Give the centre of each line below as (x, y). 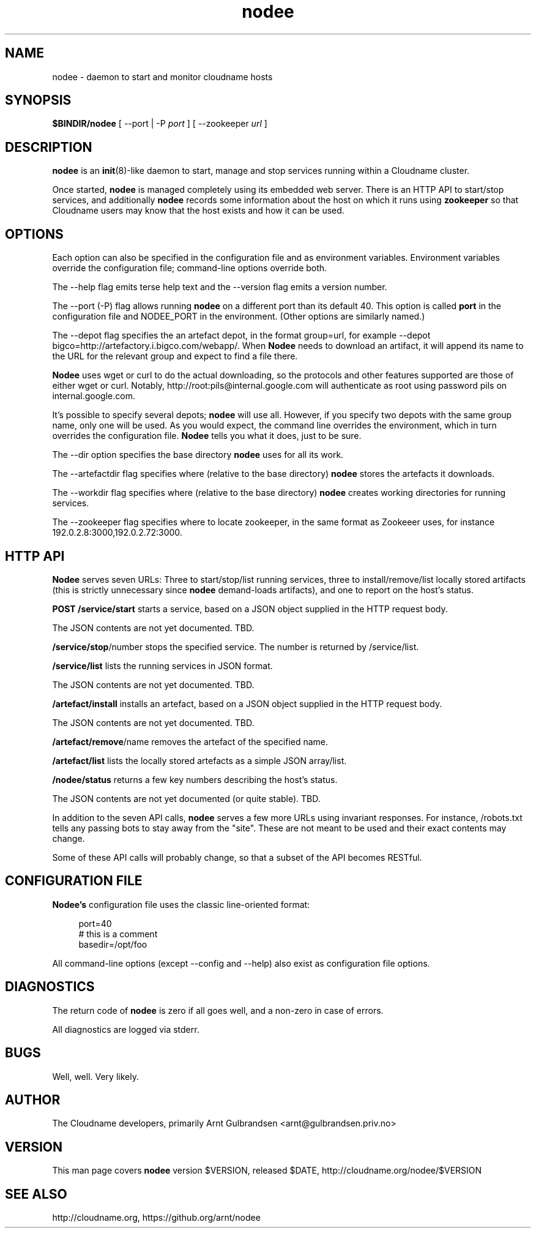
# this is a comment (118, 934)
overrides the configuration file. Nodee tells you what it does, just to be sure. (207, 436)
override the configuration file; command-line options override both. (190, 268)
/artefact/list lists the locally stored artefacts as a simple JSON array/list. (199, 760)
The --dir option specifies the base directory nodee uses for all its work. (198, 455)
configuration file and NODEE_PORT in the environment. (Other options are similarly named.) (239, 317)
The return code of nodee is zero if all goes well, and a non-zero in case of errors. (218, 1010)
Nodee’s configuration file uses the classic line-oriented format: (181, 904)
